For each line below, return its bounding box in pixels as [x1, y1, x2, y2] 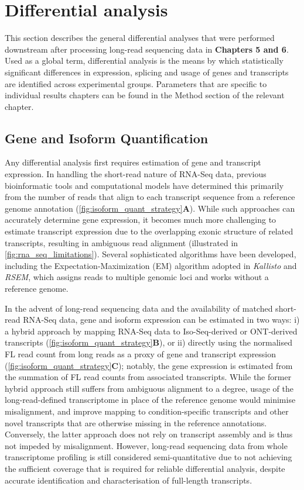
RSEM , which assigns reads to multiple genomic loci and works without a [5, 271, 269, 283]
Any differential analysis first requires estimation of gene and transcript [5, 156, 261, 168]
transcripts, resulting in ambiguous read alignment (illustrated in [5, 236, 238, 249]
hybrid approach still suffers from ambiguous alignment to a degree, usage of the [5, 382, 293, 394]
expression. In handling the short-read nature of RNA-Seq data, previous [5, 168, 267, 180]
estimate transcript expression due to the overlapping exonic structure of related [5, 225, 293, 237]
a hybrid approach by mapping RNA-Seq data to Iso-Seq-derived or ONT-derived [5, 325, 298, 337]
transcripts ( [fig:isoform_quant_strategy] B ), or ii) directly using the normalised [5, 336, 292, 348]
